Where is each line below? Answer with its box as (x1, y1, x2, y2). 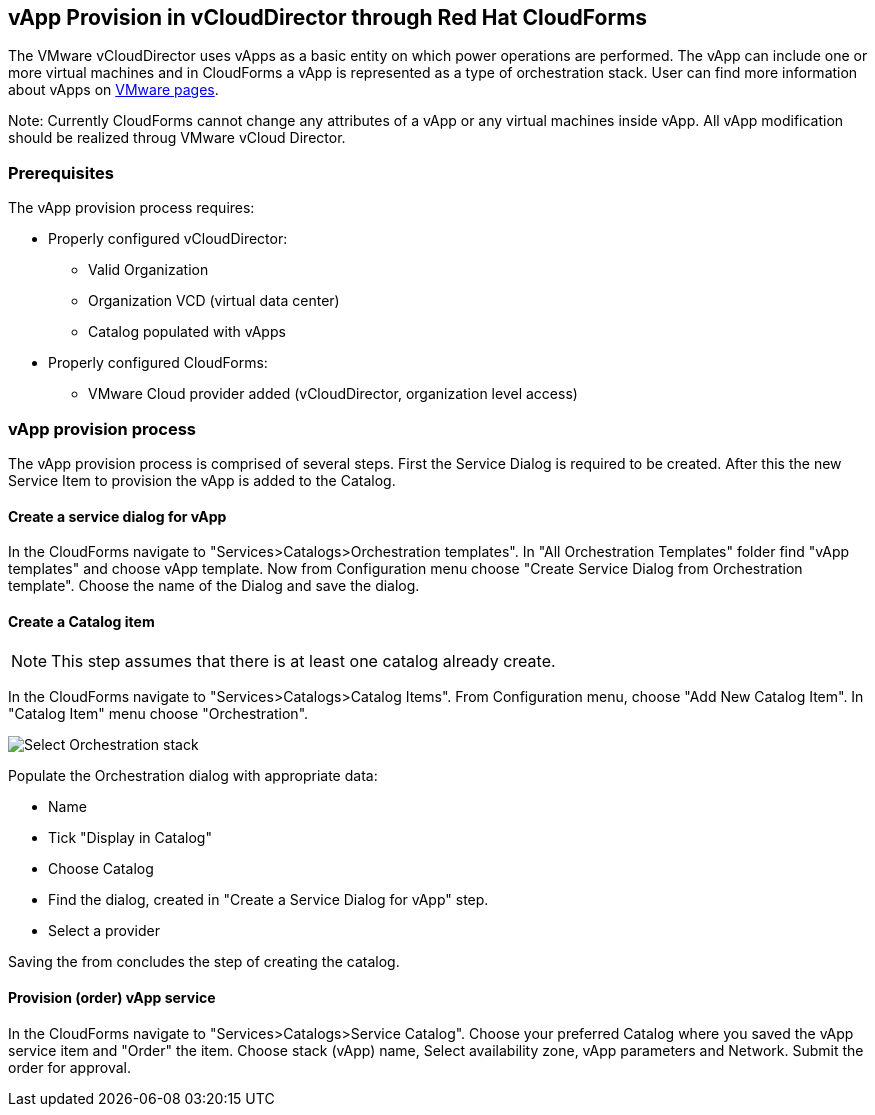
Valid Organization (88, 261, 209, 279)
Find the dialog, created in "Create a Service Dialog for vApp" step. (48, 891, 489, 909)
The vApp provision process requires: (8, 199, 255, 217)
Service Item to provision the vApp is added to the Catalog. (8, 471, 396, 489)
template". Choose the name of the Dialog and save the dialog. (8, 577, 420, 595)
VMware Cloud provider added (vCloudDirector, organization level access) (88, 385, 578, 403)
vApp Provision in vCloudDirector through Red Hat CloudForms (8, 5, 648, 30)
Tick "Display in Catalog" (48, 829, 212, 847)
